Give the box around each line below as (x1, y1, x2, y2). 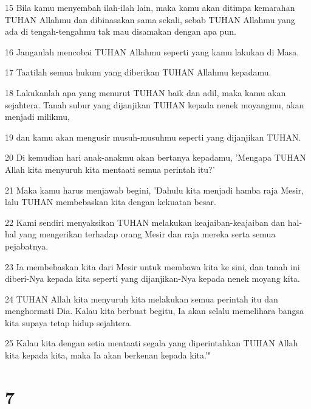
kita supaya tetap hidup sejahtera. (5, 316, 132, 329)
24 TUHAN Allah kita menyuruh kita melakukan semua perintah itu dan (5, 292, 278, 305)
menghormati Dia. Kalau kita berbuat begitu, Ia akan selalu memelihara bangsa (5, 304, 304, 317)
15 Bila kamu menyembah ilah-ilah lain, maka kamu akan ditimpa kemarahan (5, 1, 295, 13)
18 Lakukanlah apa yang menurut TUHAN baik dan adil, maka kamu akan (5, 86, 286, 99)
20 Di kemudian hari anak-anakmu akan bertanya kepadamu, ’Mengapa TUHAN (5, 151, 306, 164)
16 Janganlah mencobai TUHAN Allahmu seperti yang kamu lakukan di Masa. (5, 45, 299, 58)
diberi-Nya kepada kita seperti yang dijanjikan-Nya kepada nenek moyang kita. (5, 272, 300, 285)
